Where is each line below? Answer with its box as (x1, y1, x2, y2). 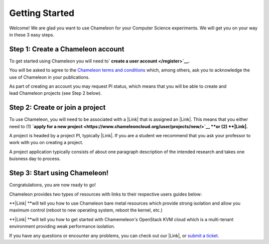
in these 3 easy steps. (9, 31, 55, 37)
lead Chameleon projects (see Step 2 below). (9, 90, 102, 96)
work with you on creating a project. (9, 140, 84, 146)
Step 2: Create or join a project (9, 103, 106, 112)
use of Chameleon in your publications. (9, 74, 90, 80)
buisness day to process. (9, 156, 61, 162)
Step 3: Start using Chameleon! (9, 169, 109, 177)
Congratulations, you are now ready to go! (9, 182, 96, 188)
